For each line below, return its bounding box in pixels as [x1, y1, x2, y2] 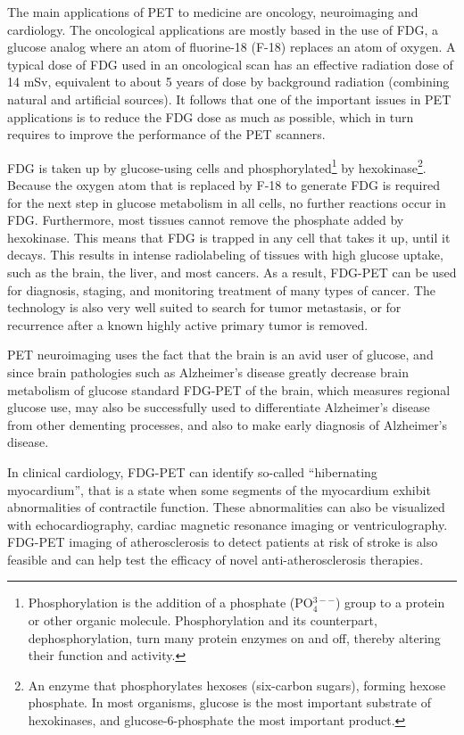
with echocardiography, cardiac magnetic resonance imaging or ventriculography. [7, 515, 448, 533]
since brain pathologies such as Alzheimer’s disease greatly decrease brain [7, 362, 409, 381]
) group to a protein [336, 593, 445, 612]
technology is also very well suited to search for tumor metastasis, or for [7, 298, 402, 317]
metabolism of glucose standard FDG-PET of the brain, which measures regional [7, 380, 451, 399]
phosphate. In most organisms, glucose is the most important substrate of [28, 693, 431, 712]
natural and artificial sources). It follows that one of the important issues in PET [7, 89, 452, 108]
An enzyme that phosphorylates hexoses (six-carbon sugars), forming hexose [28, 675, 446, 694]
